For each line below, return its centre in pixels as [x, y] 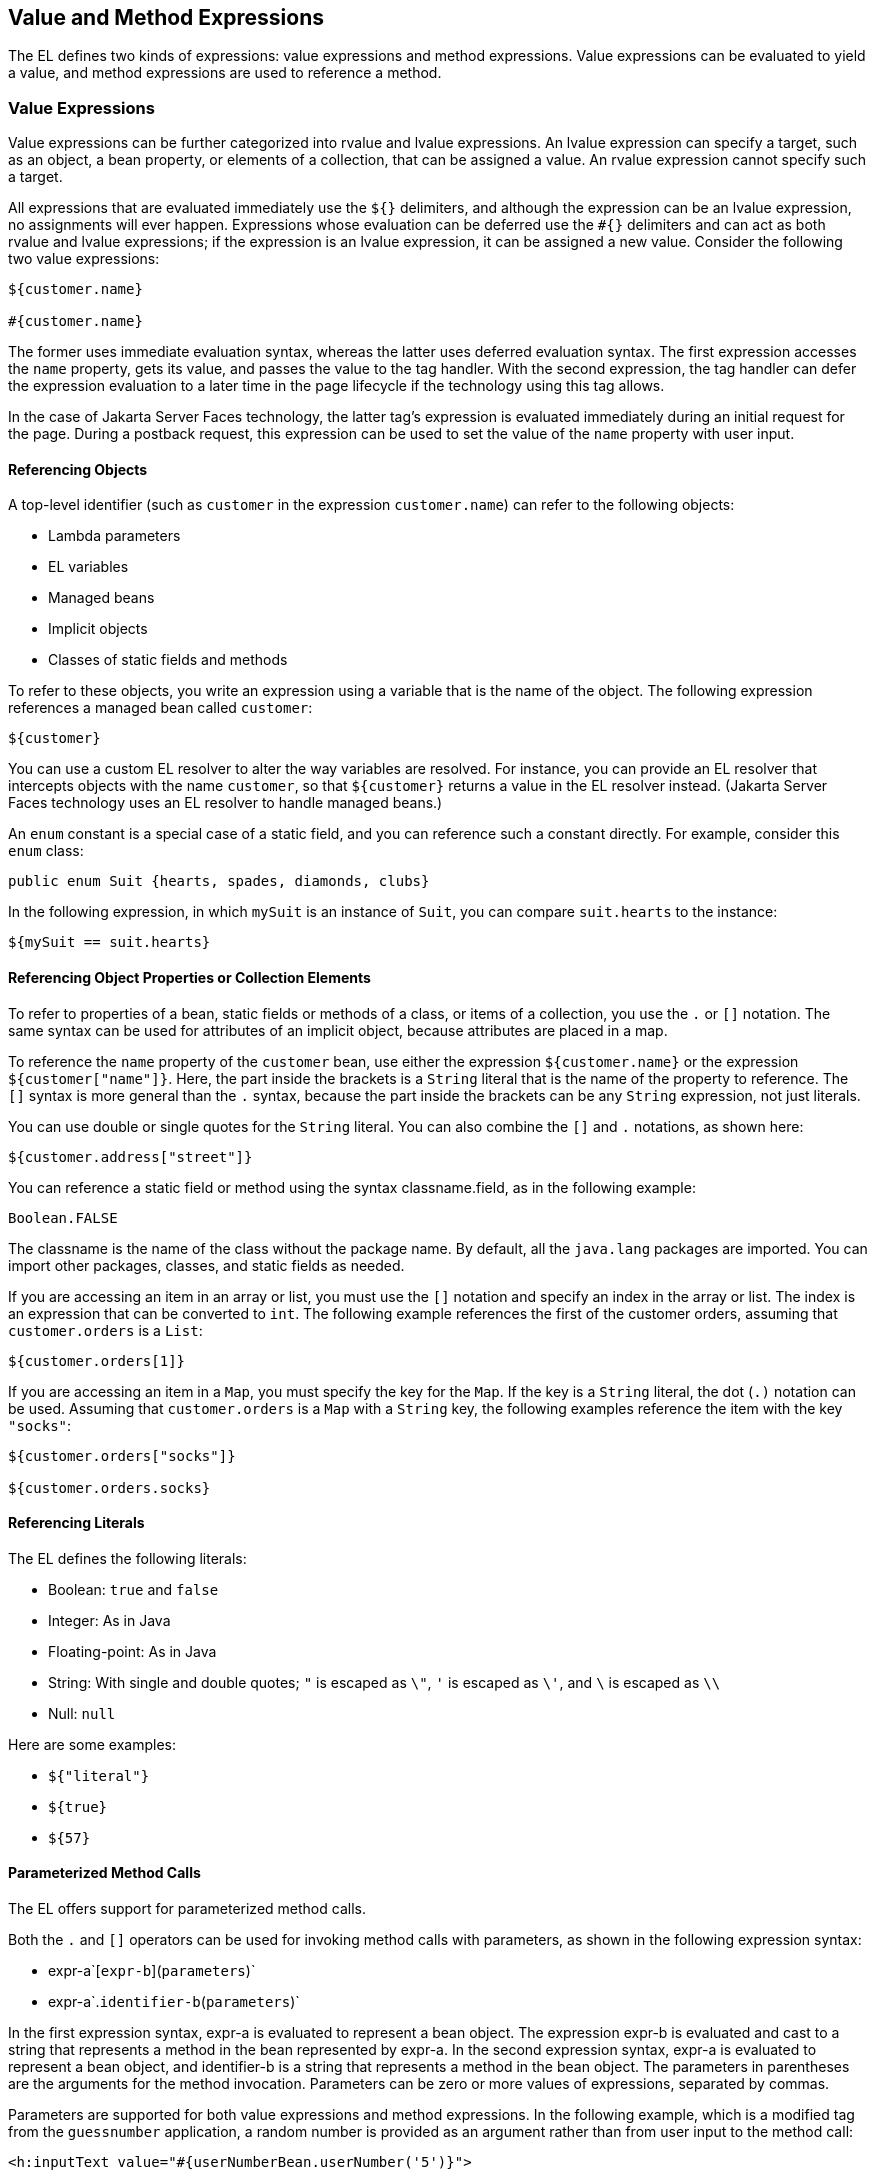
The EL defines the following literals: [127, 1558]
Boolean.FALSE [63, 1217]
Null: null [82, 1713]
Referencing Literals [76, 1523]
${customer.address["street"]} [130, 1156]
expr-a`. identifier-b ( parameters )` [174, 2002]
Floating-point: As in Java [132, 1651]
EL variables [88, 567]
